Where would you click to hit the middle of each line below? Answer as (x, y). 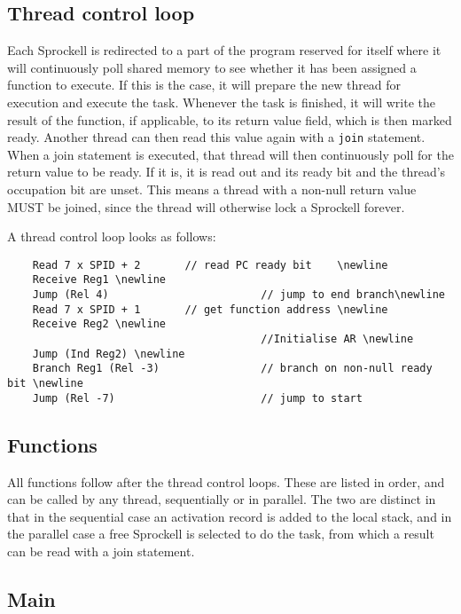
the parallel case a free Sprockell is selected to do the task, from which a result (221, 534)
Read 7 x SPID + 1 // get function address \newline (210, 309)
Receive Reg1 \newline (99, 280)
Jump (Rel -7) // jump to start (197, 398)
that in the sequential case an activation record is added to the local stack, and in (230, 516)
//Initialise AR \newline (337, 339)
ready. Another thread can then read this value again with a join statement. (216, 137)
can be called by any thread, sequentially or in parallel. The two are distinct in (222, 499)
